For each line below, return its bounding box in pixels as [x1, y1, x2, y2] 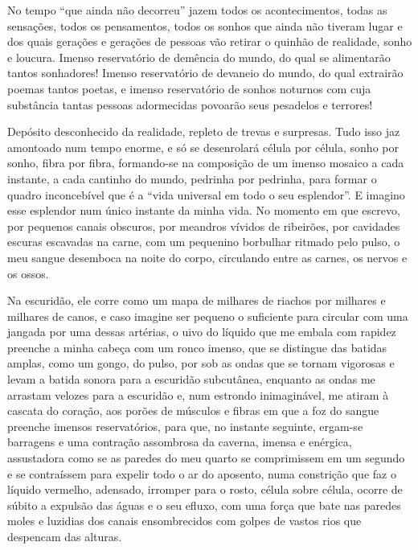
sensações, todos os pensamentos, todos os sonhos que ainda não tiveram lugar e [7, 17, 403, 34]
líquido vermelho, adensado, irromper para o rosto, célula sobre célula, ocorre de [7, 481, 403, 498]
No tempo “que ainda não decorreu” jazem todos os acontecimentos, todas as [7, 2, 387, 18]
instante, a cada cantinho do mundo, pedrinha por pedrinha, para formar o [7, 170, 377, 187]
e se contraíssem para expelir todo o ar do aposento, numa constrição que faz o [7, 465, 396, 482]
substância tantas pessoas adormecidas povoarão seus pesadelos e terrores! [7, 96, 373, 113]
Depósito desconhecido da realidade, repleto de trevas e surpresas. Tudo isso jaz [7, 123, 400, 140]
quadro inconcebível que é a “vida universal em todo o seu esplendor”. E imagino [7, 186, 405, 203]
